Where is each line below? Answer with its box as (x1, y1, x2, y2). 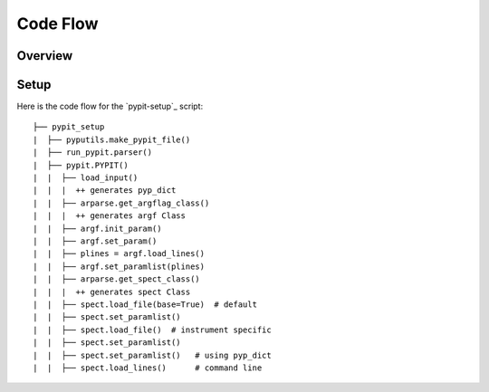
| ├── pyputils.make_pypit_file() (33, 134, 191, 145)
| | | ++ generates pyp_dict (33, 186, 177, 196)
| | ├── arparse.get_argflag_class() (33, 197, 210, 208)
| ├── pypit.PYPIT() (33, 159, 129, 170)
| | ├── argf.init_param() (33, 223, 162, 234)
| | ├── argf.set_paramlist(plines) (33, 261, 206, 272)
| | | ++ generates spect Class (33, 286, 191, 297)
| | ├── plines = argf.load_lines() (33, 249, 206, 259)
